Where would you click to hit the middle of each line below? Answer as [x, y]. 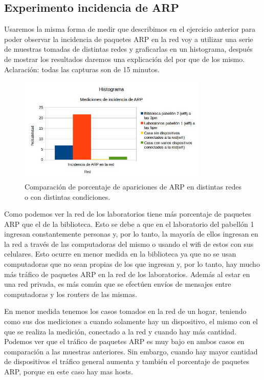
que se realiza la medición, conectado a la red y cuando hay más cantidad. [120, 331]
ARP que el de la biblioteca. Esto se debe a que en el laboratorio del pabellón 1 [129, 224]
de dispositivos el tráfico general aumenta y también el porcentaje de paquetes [127, 361]
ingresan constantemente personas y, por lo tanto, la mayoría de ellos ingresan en [131, 234]
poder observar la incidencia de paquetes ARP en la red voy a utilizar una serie [129, 39]
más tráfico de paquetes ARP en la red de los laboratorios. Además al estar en [127, 274]
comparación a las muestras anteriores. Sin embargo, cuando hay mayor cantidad [131, 351]
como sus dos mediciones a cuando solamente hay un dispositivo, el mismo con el [131, 321]
